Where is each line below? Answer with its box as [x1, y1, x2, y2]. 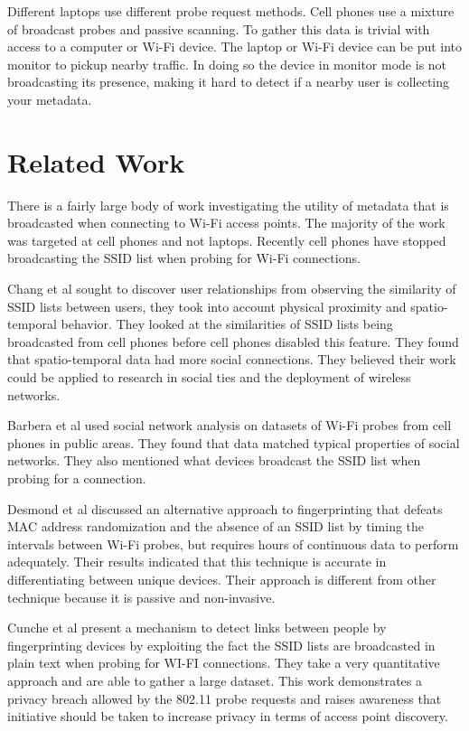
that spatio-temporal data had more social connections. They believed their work [7, 350, 456, 369]
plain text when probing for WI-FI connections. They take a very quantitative [7, 653, 440, 672]
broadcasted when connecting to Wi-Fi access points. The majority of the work [7, 213, 446, 232]
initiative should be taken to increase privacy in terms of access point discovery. [7, 707, 448, 726]
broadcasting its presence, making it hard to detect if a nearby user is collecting [7, 72, 450, 91]
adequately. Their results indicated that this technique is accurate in [7, 552, 387, 571]
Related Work [7, 143, 185, 180]
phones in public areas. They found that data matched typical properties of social [7, 433, 460, 452]
